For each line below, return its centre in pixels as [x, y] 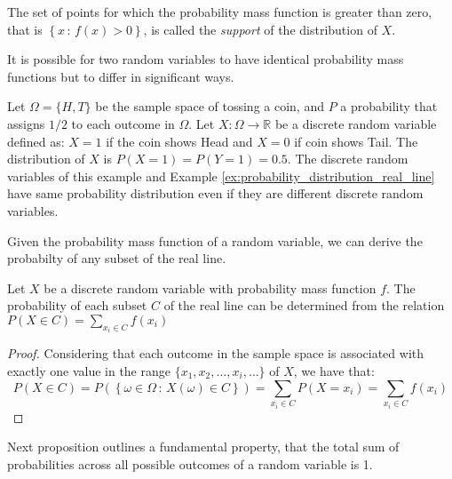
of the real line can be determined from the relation [304, 305]
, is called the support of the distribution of [260, 29]
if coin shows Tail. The [356, 141]
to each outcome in [123, 123]
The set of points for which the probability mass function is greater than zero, [220, 12]
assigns [26, 123]
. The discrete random [348, 159]
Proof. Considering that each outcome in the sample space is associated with [215, 353]
